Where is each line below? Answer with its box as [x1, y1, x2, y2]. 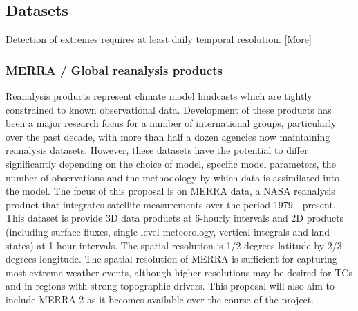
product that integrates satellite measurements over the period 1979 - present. [6, 197, 336, 211]
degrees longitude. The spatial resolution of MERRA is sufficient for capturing [6, 251, 337, 266]
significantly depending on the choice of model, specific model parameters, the [6, 156, 336, 170]
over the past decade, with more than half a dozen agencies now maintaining [6, 129, 330, 143]
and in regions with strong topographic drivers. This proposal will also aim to [6, 278, 335, 293]
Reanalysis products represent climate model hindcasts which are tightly [6, 89, 312, 103]
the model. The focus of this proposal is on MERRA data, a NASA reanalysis [6, 184, 335, 198]
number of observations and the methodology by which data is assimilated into [6, 170, 340, 184]
